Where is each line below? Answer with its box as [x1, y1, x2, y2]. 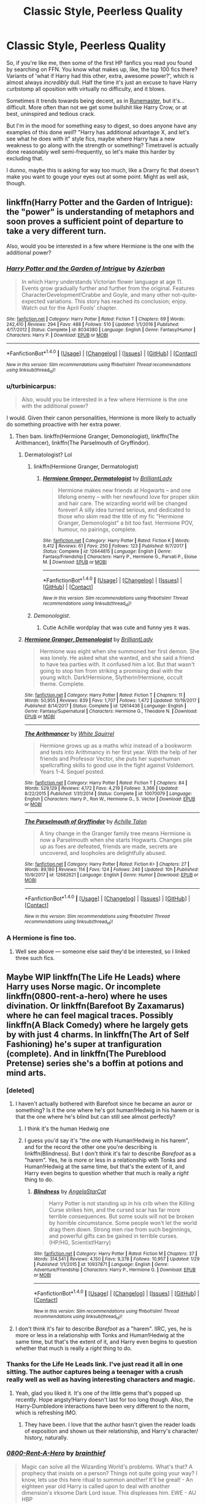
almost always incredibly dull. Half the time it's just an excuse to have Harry [6, 79, 197, 86]
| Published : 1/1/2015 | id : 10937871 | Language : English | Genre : [33, 1262, 169, 1268]
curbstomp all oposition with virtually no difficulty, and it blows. [6, 85, 166, 93]
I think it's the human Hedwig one [24, 1125, 110, 1132]
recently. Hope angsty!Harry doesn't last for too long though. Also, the [15, 1395, 194, 1403]
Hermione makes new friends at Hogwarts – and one [58, 486, 191, 494]
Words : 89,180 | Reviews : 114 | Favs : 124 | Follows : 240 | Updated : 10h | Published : [24, 867, 199, 873]
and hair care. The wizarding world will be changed [58, 500, 188, 507]
